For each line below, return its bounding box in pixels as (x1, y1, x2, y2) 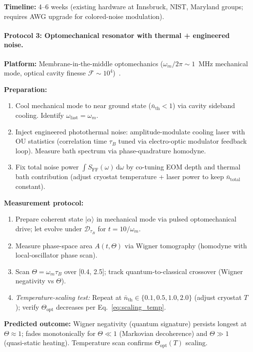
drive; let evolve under (15, 223, 82, 233)
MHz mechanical (198, 58, 248, 68)
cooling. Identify (15, 110, 64, 120)
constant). (15, 181, 45, 191)
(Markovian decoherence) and (119, 328, 208, 338)
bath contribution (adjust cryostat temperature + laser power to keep (15, 171, 224, 182)
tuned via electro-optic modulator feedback (118, 136, 247, 146)
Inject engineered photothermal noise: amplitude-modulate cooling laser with (15, 126, 245, 136)
